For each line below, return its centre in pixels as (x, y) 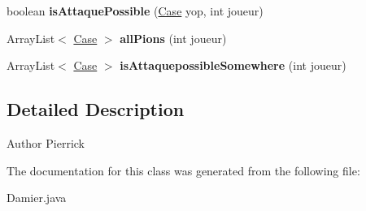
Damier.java (37, 198)
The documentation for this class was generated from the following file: (183, 170)
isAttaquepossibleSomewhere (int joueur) (233, 65)
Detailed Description (96, 109)
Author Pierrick (46, 142)
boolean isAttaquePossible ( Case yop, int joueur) (135, 11)
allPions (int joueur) (173, 38)
